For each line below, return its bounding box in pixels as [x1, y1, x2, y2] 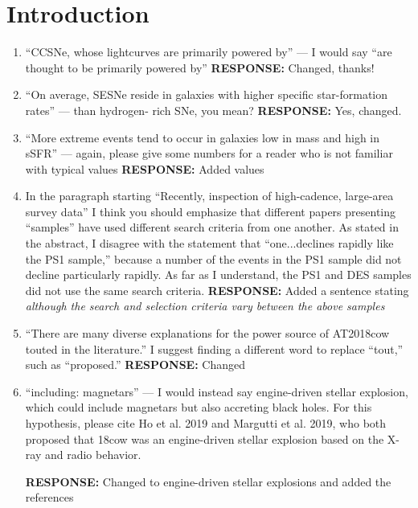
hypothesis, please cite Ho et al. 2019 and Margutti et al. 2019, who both [25, 415, 387, 431]
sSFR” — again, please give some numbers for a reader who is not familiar [25, 145, 393, 162]
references [25, 489, 74, 506]
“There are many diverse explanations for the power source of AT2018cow [25, 325, 390, 342]
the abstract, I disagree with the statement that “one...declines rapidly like [25, 235, 394, 252]
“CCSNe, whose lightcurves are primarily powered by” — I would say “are [25, 43, 392, 60]
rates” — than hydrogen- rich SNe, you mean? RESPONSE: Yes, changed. [25, 101, 402, 118]
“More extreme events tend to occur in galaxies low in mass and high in [25, 129, 380, 145]
